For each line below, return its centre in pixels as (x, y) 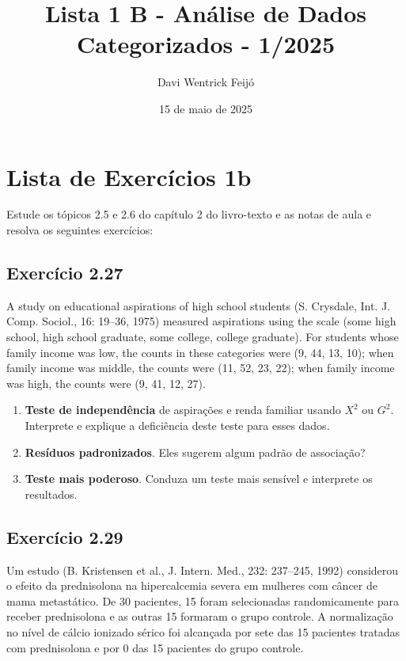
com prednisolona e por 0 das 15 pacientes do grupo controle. (155, 647)
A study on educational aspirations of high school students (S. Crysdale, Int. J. (199, 305)
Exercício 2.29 (65, 536)
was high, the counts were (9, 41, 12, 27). (106, 383)
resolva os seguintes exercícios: (80, 230)
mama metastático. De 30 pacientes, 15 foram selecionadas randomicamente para (203, 600)
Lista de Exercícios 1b (129, 176)
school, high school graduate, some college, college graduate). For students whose (203, 337)
